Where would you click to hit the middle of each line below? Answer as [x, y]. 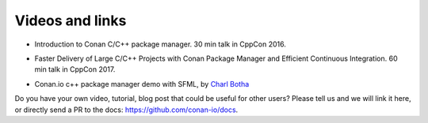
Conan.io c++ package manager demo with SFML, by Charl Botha [142, 84]
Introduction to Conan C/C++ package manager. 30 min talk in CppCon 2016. [160, 44]
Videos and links [71, 20]
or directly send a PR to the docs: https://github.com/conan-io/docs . [126, 110]
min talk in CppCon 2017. [75, 69]
